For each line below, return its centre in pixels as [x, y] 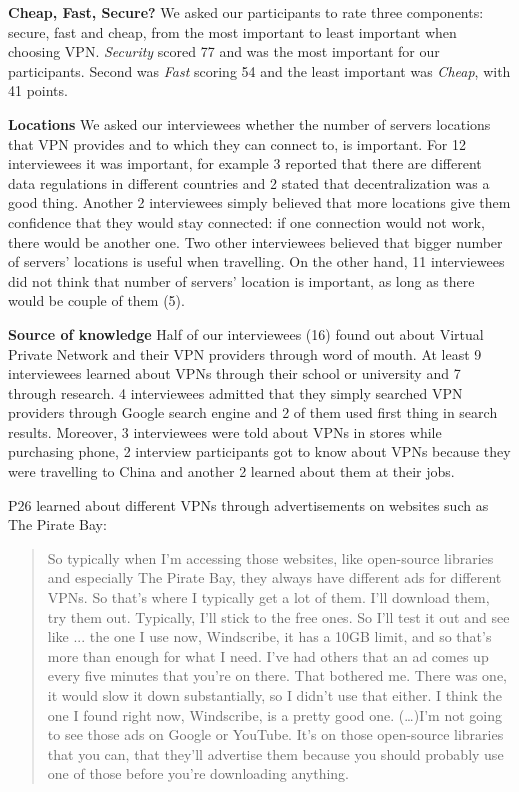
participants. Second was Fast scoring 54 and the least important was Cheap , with [259, 70]
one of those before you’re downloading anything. [198, 773]
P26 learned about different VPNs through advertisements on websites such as [248, 504]
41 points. [38, 90]
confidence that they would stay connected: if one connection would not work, [246, 221]
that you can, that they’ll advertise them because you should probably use [275, 753]
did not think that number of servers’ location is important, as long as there [241, 280]
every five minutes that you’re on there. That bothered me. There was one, [277, 675]
